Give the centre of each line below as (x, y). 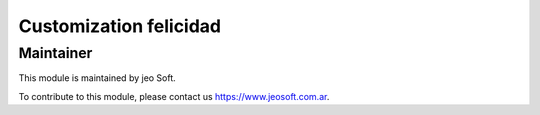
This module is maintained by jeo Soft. (97, 78)
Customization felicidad (120, 26)
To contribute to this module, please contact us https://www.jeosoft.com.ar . (174, 96)
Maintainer (55, 53)
